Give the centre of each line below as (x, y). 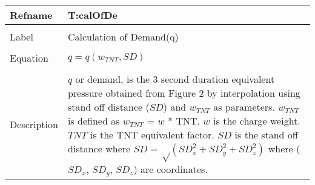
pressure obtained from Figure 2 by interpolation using (184, 92)
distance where (99, 148)
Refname (31, 15)
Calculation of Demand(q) (123, 36)
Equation (29, 57)
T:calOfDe (93, 15)
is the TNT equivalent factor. (152, 134)
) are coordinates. (171, 169)
